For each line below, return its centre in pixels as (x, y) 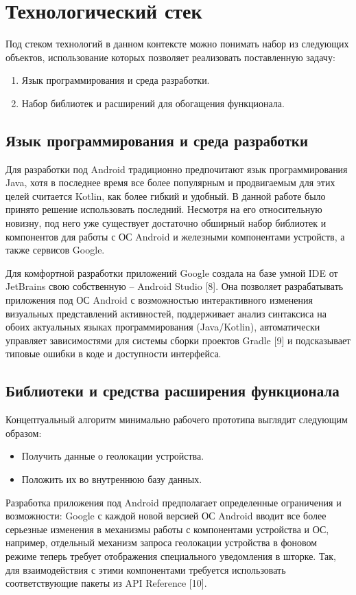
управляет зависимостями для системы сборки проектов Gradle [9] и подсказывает (178, 340)
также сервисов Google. (55, 250)
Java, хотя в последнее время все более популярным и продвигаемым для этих (170, 182)
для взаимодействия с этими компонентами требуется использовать (146, 569)
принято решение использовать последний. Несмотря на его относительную (164, 209)
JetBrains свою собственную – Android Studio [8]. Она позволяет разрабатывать (175, 286)
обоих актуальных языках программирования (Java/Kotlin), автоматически (163, 327)
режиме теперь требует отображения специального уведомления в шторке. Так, (171, 555)
